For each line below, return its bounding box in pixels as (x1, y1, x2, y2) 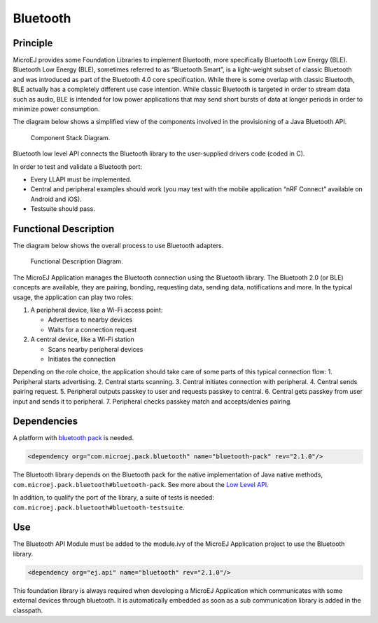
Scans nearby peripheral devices (48, 345, 143, 353)
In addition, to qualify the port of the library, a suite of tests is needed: (13, 493, 215, 502)
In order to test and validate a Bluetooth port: (13, 162, 143, 171)
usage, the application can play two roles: (13, 293, 133, 301)
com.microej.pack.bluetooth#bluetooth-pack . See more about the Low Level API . (13, 480, 269, 488)
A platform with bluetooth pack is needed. (13, 434, 134, 442)
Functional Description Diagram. (30, 257, 124, 266)
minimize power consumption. (13, 105, 100, 114)
